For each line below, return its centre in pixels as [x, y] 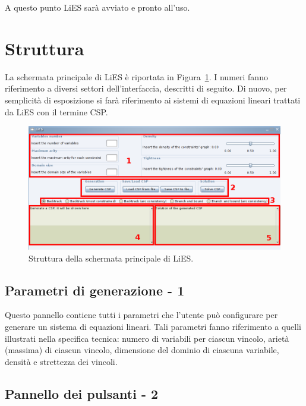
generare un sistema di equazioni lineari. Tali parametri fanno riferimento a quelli [153, 326]
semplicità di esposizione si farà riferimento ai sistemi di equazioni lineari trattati [153, 100]
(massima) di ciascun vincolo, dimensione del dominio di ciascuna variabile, [142, 350]
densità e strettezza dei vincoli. [61, 361]
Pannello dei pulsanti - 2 [82, 393]
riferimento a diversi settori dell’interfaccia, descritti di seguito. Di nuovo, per [146, 88]
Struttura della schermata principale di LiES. [111, 258]
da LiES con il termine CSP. [56, 111]
